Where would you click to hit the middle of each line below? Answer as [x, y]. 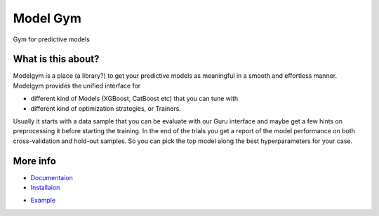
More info [34, 161]
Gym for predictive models [52, 39]
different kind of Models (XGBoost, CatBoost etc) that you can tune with [134, 99]
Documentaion [52, 177]
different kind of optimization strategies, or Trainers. [106, 108]
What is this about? [56, 59]
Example [43, 201]
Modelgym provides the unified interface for [77, 86]
